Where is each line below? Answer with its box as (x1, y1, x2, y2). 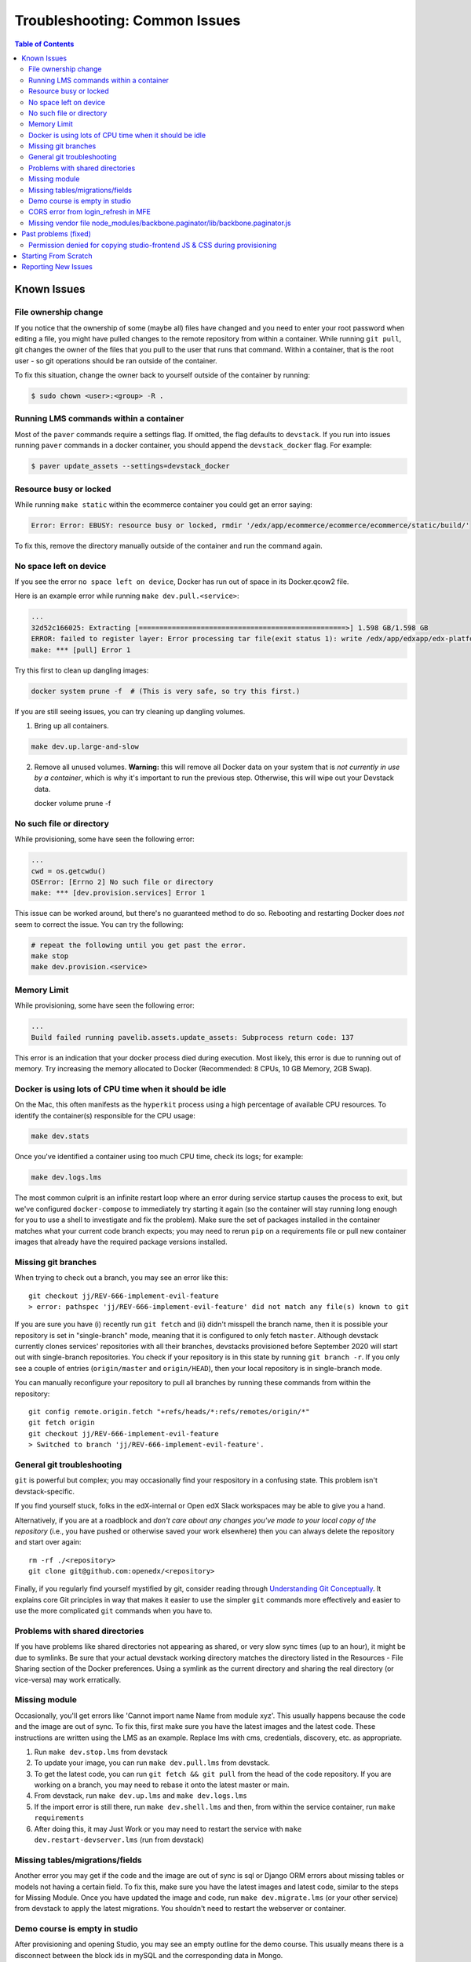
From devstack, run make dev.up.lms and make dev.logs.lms (34, 1791, 247, 1800)
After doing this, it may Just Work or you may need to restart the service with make (34, 1824, 302, 1833)
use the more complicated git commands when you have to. (14, 1606, 213, 1616)
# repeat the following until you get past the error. (31, 940, 246, 950)
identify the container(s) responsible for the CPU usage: (14, 1110, 195, 1120)
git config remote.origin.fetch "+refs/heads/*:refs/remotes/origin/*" (28, 1407, 310, 1417)
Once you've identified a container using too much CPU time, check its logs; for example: (14, 1152, 304, 1162)
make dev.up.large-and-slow (31, 742, 139, 751)
